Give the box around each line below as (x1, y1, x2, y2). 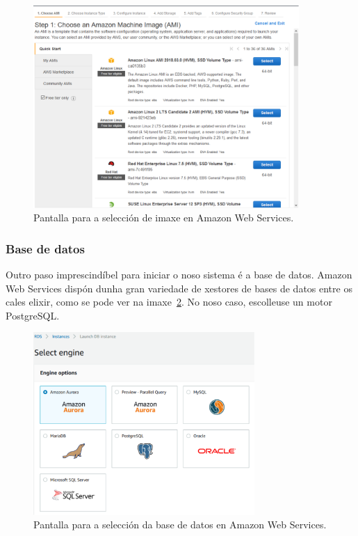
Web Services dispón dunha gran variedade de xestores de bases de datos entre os (6, 281, 352, 295)
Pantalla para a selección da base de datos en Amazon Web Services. (33, 517, 327, 532)
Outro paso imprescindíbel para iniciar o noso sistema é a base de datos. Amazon (6, 267, 352, 282)
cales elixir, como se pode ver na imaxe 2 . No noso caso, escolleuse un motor (6, 294, 332, 309)
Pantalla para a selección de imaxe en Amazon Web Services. (33, 210, 294, 225)
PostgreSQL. (6, 308, 60, 322)
